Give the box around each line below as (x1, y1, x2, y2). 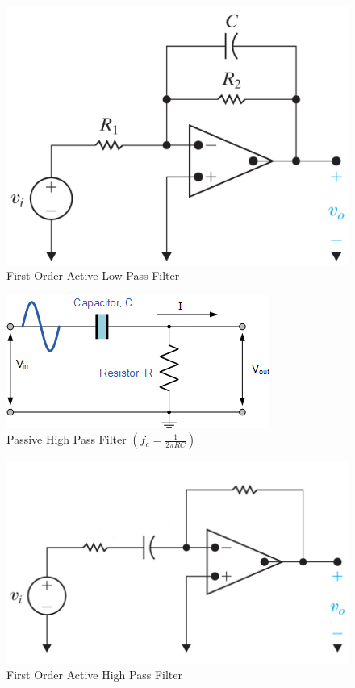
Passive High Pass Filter (6, 431, 127, 448)
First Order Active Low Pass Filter (6, 267, 180, 284)
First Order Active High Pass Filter (6, 666, 182, 683)
